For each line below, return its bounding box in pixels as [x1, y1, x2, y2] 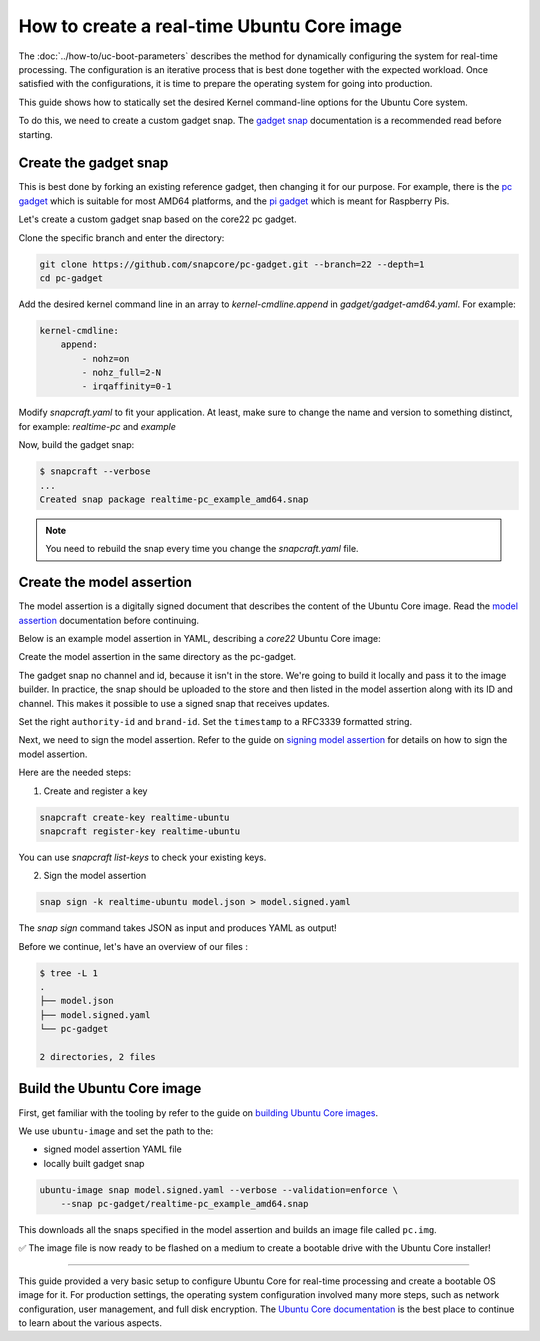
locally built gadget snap [43, 1157, 145, 1169]
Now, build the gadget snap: [18, 439, 135, 451]
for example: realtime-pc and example [18, 420, 177, 432]
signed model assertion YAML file [43, 1143, 182, 1155]
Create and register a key [43, 785, 148, 797]
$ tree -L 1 [39, 967, 99, 979]
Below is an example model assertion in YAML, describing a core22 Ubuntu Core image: [18, 633, 381, 645]
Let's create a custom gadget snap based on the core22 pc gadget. [18, 213, 297, 225]
